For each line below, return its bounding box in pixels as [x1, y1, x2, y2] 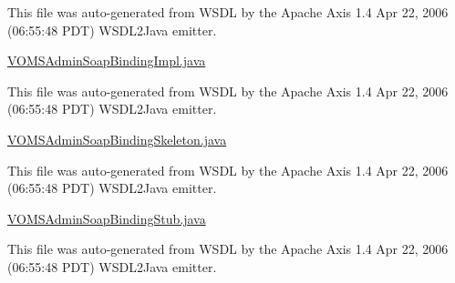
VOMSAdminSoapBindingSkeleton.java [7, 129, 227, 148]
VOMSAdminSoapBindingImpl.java [7, 51, 206, 70]
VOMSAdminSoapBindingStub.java [7, 208, 206, 227]
